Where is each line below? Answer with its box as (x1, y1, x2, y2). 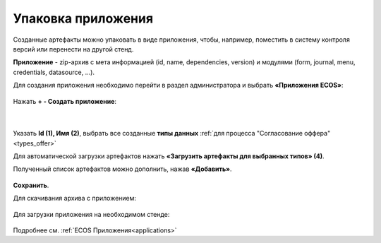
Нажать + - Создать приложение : (13, 97, 116, 105)
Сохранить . (13, 181, 49, 189)
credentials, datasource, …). (13, 68, 95, 76)
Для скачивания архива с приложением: (13, 194, 137, 203)
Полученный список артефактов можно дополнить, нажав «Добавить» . (13, 165, 232, 173)
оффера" (304, 129, 331, 138)
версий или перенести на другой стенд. (13, 45, 134, 53)
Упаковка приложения (13, 11, 154, 26)
